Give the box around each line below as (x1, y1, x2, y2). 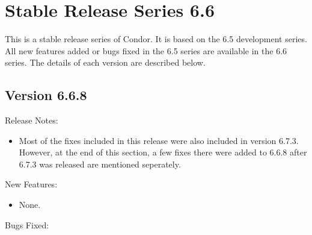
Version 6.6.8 (5, 86, 87, 104)
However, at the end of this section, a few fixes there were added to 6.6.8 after (19, 146, 307, 158)
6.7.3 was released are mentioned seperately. (19, 157, 181, 170)
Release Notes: (5, 114, 58, 127)
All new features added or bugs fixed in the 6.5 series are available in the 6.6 (5, 44, 287, 57)
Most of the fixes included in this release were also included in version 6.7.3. (19, 134, 299, 146)
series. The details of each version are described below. (5, 56, 206, 69)
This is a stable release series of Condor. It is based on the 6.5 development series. (5, 33, 307, 45)
